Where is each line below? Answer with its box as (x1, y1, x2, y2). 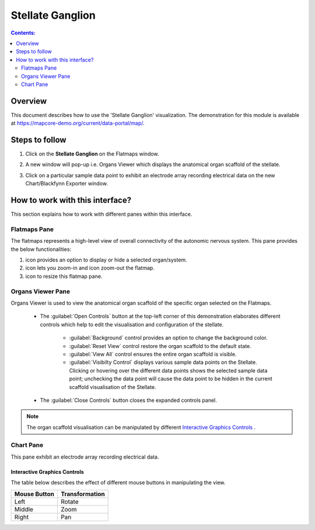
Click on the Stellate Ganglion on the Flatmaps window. (25, 150, 160, 157)
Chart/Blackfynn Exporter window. (25, 180, 108, 187)
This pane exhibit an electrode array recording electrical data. (10, 453, 159, 460)
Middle (14, 505, 33, 513)
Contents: (10, 29, 36, 36)
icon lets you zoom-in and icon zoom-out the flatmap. (25, 264, 155, 271)
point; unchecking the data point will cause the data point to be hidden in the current (69, 375, 272, 383)
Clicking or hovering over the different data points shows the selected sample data (69, 367, 268, 374)
